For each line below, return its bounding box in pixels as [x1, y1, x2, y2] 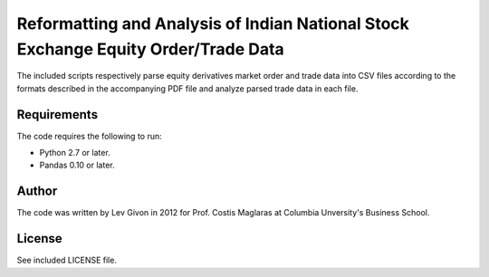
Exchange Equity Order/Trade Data [16, 39, 284, 59]
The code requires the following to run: [16, 130, 162, 141]
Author [16, 184, 58, 199]
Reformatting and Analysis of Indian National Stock [16, 14, 409, 33]
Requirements [16, 107, 99, 122]
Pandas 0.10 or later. [39, 159, 115, 171]
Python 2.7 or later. [39, 148, 110, 158]
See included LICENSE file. [16, 254, 118, 266]
